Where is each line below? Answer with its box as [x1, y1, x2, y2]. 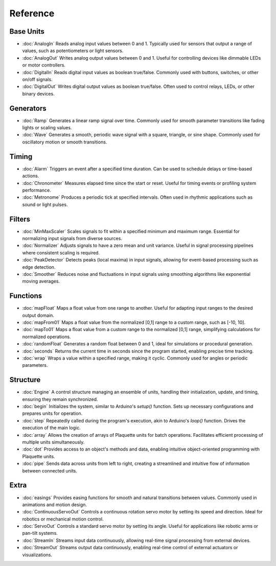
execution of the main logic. [22, 425, 81, 431]
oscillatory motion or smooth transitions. [22, 138, 107, 145]
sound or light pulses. [22, 201, 68, 207]
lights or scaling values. [22, 125, 72, 131]
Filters [9, 215, 31, 223]
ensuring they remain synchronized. [22, 396, 98, 402]
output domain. [22, 312, 55, 318]
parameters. [22, 362, 48, 368]
